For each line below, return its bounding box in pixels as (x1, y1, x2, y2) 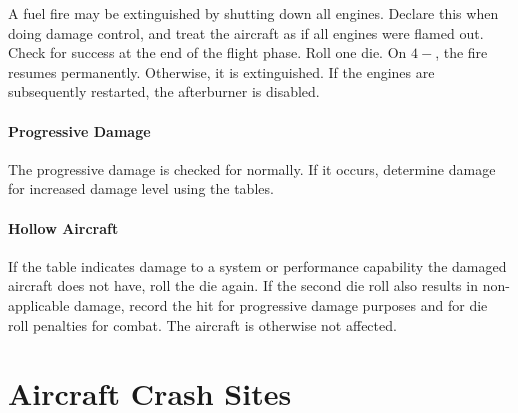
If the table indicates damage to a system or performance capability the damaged (8, 255, 507, 276)
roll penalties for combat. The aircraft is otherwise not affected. (8, 314, 397, 335)
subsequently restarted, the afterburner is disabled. (8, 81, 320, 102)
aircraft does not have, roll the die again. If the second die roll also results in (8, 275, 478, 296)
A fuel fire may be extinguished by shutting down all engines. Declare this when (8, 3, 499, 23)
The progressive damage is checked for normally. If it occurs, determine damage (8, 158, 496, 179)
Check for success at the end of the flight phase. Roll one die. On (8, 42, 407, 63)
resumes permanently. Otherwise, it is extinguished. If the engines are (8, 61, 435, 82)
